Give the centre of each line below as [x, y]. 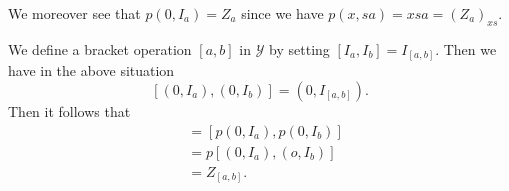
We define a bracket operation [100, 48]
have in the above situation [91, 70]
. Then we [466, 48]
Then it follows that [69, 110]
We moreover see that [74, 13]
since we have [282, 13]
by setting [299, 48]
